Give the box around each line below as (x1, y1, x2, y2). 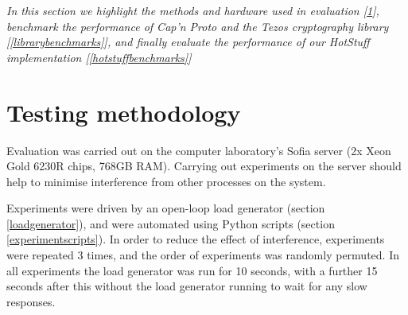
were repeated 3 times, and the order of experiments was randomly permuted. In (6, 247, 399, 263)
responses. (6, 293, 56, 309)
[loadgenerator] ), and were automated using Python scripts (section (6, 215, 335, 231)
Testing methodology (6, 95, 241, 128)
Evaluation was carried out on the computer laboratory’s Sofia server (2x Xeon (6, 142, 391, 158)
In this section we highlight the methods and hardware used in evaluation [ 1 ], (6, 2, 379, 18)
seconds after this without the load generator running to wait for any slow (6, 278, 367, 294)
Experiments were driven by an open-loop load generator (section (6, 200, 325, 216)
